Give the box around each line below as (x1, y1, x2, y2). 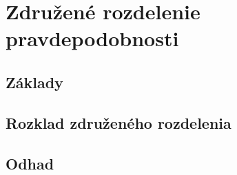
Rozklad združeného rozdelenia (6, 112, 231, 133)
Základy (6, 71, 63, 92)
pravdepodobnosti (6, 24, 179, 52)
